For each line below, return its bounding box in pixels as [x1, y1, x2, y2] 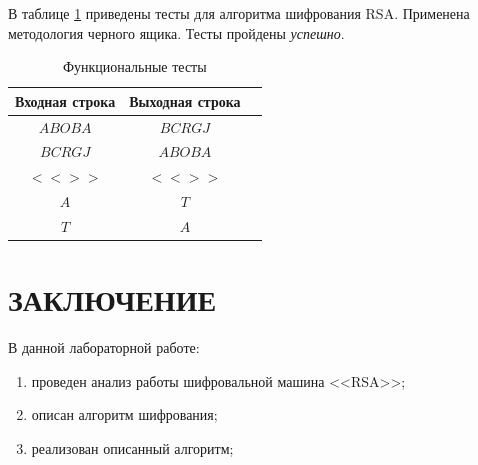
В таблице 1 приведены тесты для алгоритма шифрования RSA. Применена [8, 3, 470, 23]
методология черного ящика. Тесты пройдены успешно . [8, 22, 345, 43]
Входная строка [15, 90, 116, 111]
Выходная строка [129, 90, 241, 111]
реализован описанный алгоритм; [31, 438, 234, 458]
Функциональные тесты [62, 56, 207, 77]
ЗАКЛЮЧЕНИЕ [8, 279, 217, 320]
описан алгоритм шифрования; [31, 404, 218, 425]
